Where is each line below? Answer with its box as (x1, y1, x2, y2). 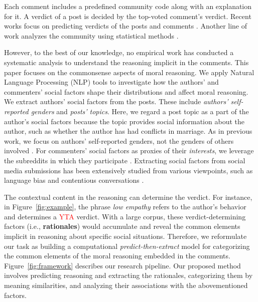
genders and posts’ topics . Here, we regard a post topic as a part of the (31, 106, 249, 116)
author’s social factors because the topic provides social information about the (4, 116, 244, 126)
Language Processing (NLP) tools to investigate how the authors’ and (4, 77, 219, 87)
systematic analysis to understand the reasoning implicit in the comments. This (4, 57, 249, 67)
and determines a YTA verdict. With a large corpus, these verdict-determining (4, 211, 246, 221)
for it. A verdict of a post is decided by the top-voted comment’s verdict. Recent (4, 11, 251, 21)
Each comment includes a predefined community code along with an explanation (4, 1, 252, 11)
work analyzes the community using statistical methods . (4, 30, 179, 41)
